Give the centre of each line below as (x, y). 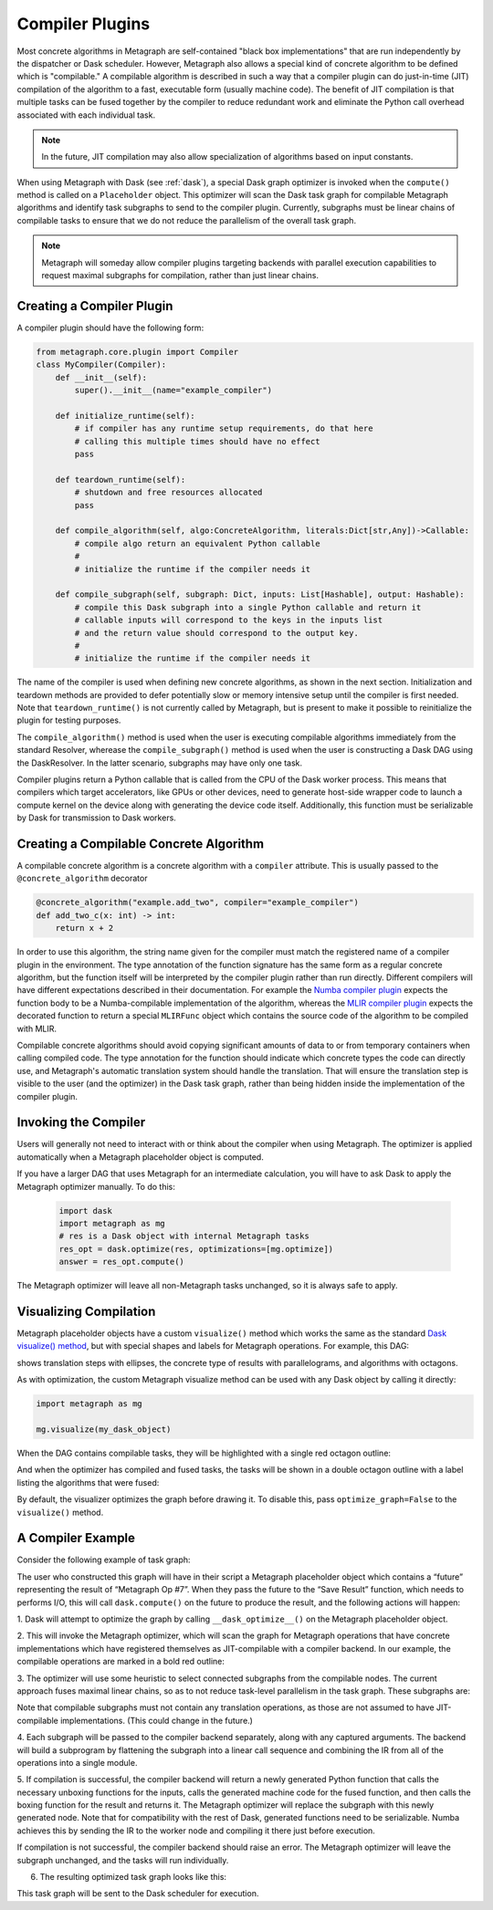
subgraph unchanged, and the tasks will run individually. (123, 1860)
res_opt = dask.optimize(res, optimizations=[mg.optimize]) (196, 1249)
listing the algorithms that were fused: (88, 1482)
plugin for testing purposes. (69, 720)
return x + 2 (84, 928)
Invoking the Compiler (81, 1122)
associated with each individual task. (86, 115)
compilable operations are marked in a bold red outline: (121, 1662)
